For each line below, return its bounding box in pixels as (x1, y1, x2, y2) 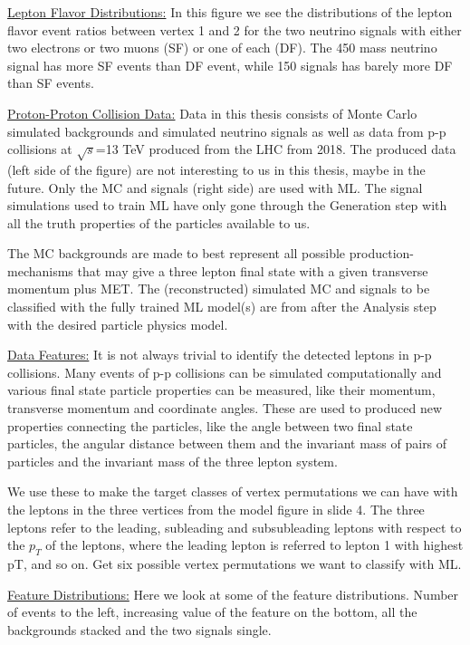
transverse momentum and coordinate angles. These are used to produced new (7, 399, 443, 418)
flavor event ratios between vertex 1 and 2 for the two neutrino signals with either (7, 20, 462, 39)
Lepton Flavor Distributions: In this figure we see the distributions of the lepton (7, 3, 453, 21)
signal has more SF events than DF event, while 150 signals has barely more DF (7, 55, 453, 74)
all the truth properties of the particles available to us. (7, 213, 311, 232)
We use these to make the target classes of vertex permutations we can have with (7, 482, 458, 501)
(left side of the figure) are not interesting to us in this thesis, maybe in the (7, 159, 426, 178)
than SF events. (7, 73, 94, 92)
